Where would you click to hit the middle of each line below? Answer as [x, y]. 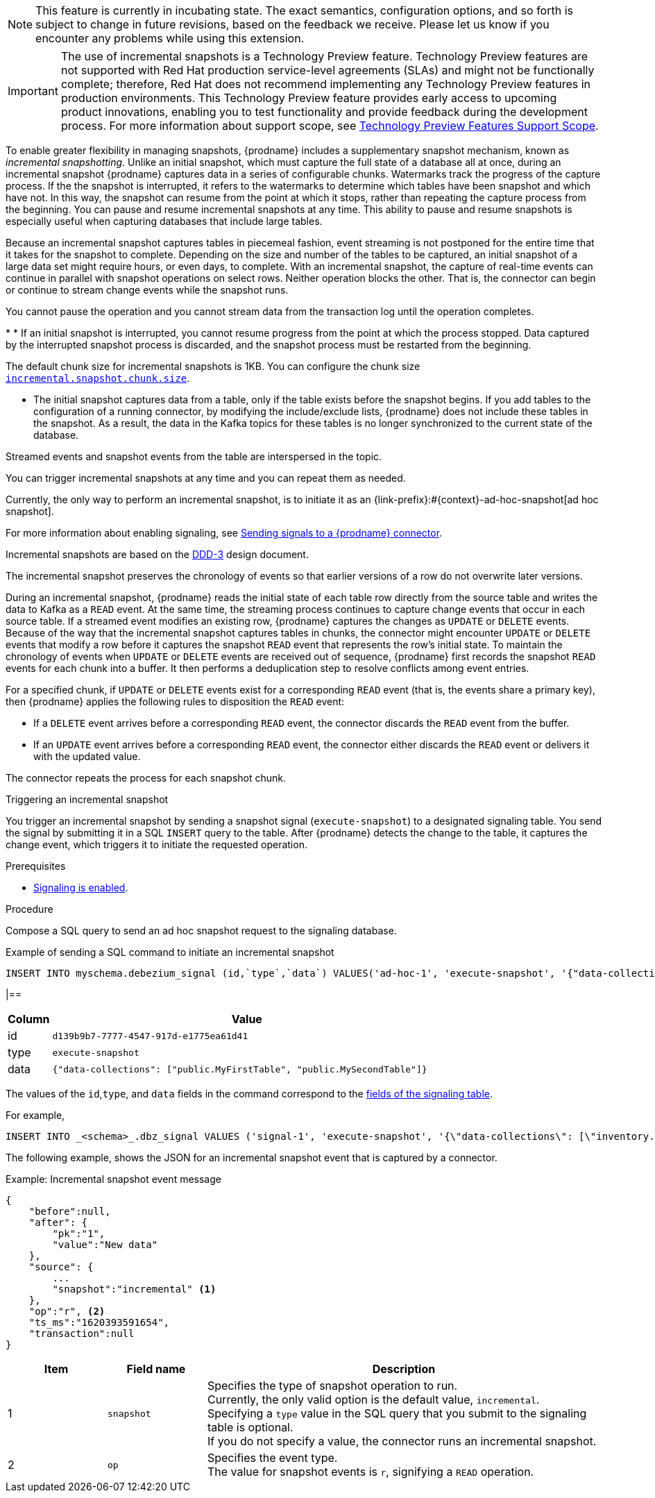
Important [33, 91]
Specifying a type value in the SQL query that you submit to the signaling [397, 1413]
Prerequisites [36, 866]
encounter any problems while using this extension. [170, 38]
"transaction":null [82, 1333]
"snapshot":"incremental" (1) [134, 1289]
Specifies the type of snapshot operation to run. [332, 1386]
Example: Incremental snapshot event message [113, 1179]
